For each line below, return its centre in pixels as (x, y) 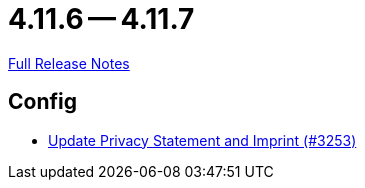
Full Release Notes (69, 63)
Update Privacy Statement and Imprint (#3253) (202, 140)
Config (42, 102)
